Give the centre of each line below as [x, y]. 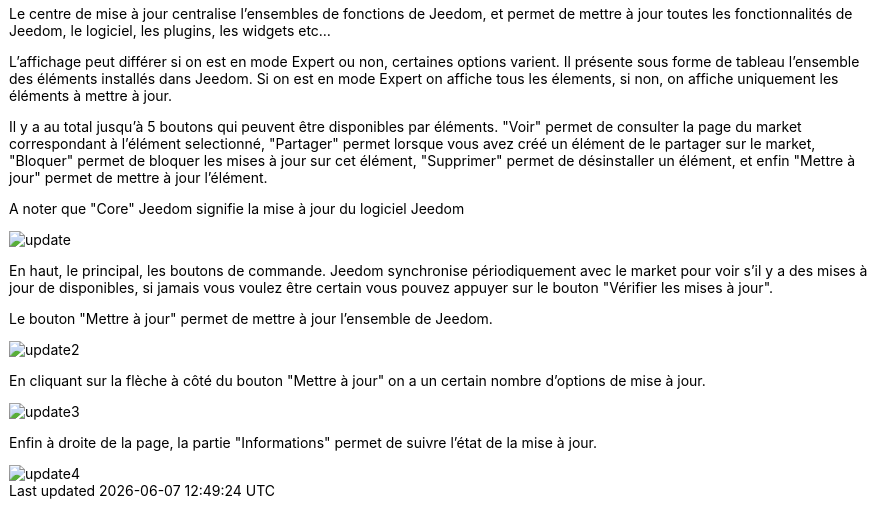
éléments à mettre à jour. [90, 95]
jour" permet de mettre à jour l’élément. [138, 177]
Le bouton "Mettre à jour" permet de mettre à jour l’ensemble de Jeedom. [251, 318]
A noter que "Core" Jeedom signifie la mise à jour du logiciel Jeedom [237, 208]
